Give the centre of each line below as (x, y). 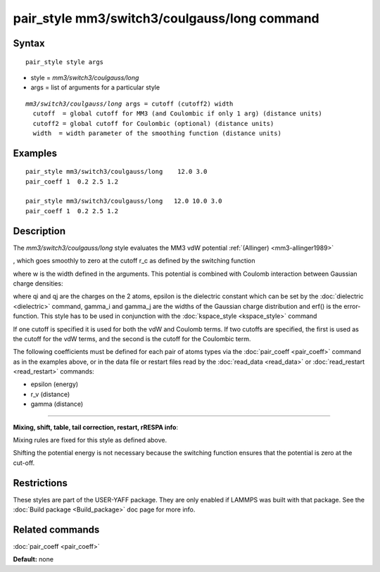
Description (39, 231)
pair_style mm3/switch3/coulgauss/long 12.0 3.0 (116, 172)
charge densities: (38, 283)
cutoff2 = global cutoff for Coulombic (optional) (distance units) (153, 123)
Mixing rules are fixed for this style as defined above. (90, 440)
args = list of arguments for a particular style (95, 87)
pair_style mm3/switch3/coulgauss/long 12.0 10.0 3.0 (124, 201)
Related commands (56, 529)
